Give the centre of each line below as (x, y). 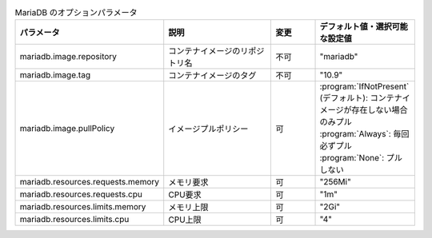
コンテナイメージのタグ (212, 76)
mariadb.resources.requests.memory (90, 182)
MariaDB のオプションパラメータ (76, 13)
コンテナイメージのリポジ (216, 51)
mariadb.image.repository (68, 57)
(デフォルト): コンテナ (361, 98)
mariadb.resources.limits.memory (83, 207)
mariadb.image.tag (55, 75)
